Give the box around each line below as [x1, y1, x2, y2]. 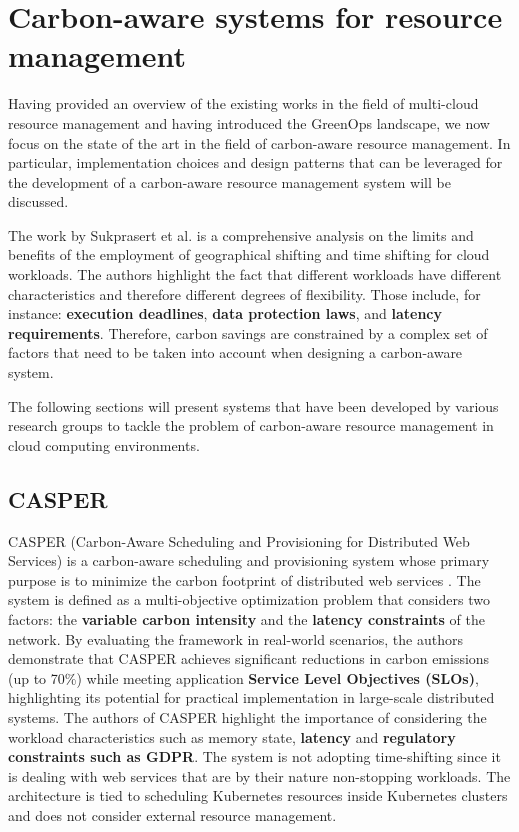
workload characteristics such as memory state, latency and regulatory [8, 726, 456, 747]
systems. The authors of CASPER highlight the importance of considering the [8, 706, 487, 727]
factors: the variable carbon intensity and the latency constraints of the [8, 608, 485, 629]
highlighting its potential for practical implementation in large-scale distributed [8, 687, 495, 708]
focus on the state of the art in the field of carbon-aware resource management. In [8, 132, 511, 153]
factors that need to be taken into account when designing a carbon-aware [8, 342, 463, 363]
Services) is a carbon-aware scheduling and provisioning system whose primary [8, 550, 490, 571]
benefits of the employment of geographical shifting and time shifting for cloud [8, 244, 490, 265]
